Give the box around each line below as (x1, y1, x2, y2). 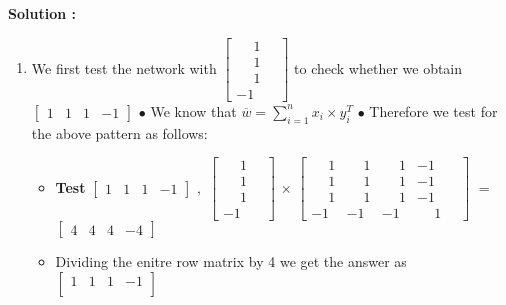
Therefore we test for (369, 100, 498, 121)
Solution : (8, 3, 76, 23)
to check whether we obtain (294, 57, 463, 78)
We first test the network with (31, 57, 217, 78)
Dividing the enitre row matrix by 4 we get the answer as (55, 251, 407, 272)
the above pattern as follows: (31, 122, 208, 143)
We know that (150, 100, 237, 121)
